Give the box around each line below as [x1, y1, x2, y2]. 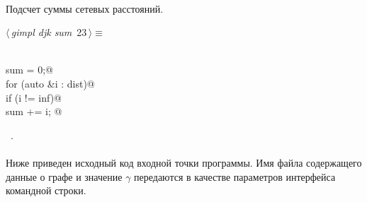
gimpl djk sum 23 [11, 25, 87, 40]
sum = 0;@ [6, 62, 53, 77]
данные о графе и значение [6, 169, 123, 184]
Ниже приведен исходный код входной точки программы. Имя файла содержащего [6, 155, 362, 170]
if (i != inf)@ [6, 90, 62, 105]
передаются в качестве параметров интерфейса [134, 169, 336, 184]
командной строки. [6, 183, 86, 198]
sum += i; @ [6, 104, 62, 119]
